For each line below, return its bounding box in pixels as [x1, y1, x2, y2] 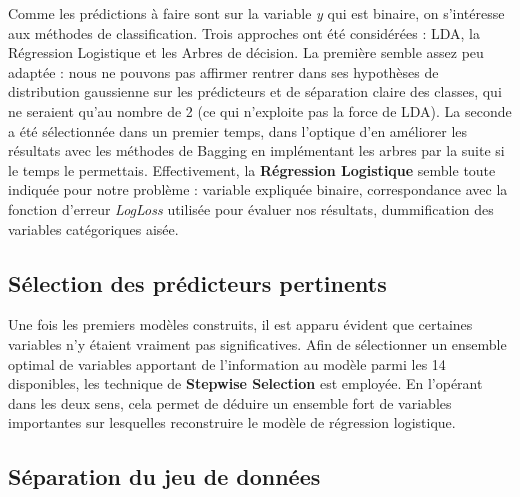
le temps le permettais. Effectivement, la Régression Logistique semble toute [8, 159, 496, 180]
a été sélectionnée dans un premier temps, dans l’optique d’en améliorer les [8, 120, 468, 141]
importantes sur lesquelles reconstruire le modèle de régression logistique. [8, 412, 456, 433]
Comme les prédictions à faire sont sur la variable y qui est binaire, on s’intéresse [8, 3, 505, 23]
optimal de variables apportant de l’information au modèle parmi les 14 [8, 353, 446, 374]
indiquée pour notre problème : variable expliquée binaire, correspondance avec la [8, 179, 508, 200]
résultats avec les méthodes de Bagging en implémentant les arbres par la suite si [8, 140, 505, 161]
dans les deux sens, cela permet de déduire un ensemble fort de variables [8, 392, 452, 413]
